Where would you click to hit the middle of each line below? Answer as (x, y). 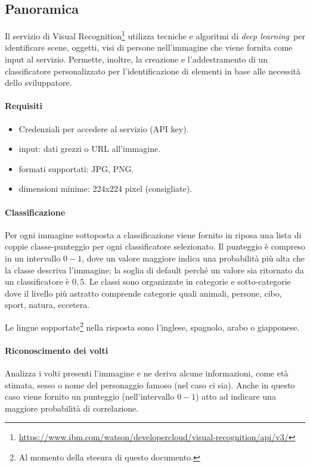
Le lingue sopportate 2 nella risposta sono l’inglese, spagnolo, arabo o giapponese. (152, 326)
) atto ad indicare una (236, 396)
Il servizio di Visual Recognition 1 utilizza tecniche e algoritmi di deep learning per (155, 35)
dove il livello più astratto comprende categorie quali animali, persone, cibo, (143, 293)
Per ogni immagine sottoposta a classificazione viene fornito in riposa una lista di (153, 234)
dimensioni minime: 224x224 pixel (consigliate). (106, 189)
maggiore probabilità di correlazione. (72, 408)
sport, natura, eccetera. (47, 305)
